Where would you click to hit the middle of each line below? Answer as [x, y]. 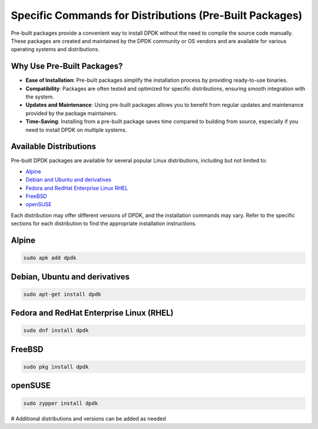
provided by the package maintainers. [72, 113]
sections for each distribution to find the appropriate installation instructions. [104, 223]
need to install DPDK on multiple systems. [76, 130]
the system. [40, 97]
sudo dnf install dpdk [56, 331]
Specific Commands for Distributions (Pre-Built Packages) [157, 15]
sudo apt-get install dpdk [62, 294]
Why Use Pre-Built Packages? [67, 66]
